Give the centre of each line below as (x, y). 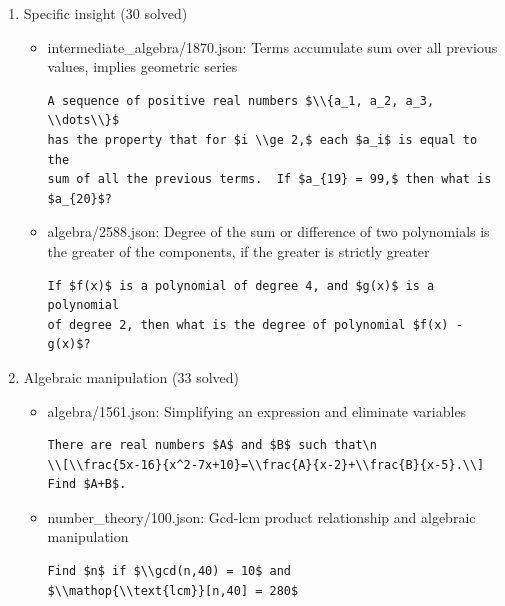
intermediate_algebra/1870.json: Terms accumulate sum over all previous (272, 46)
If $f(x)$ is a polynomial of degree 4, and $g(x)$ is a (241, 285)
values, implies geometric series (142, 66)
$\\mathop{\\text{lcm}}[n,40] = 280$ (173, 590)
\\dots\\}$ (83, 120)
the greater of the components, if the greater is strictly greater (238, 250)
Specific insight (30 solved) (105, 13)
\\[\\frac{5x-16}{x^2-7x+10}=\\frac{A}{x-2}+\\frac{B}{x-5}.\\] (266, 464)
